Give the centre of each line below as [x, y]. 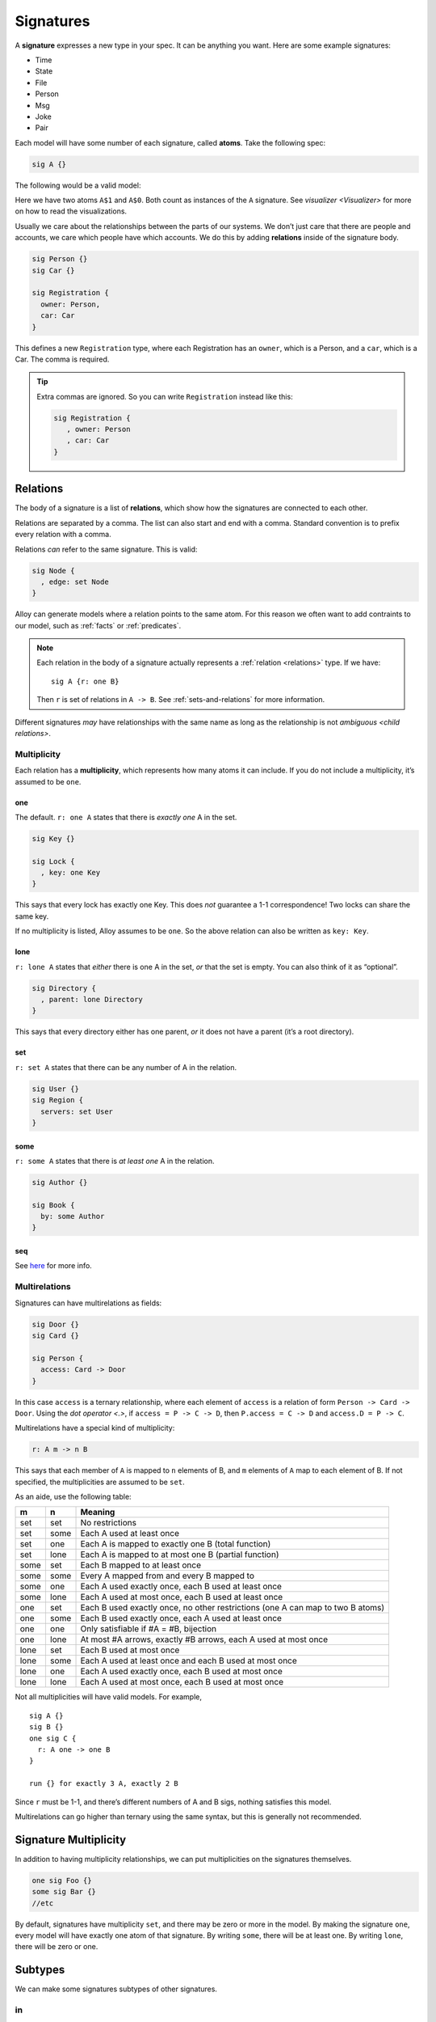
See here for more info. [53, 1266]
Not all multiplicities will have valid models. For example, [108, 1697]
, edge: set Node [75, 582]
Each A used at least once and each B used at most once [189, 1660]
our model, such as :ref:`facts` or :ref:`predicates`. [98, 625]
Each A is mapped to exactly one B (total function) [176, 1544]
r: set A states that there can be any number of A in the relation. [126, 1067]
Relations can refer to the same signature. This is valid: [106, 549]
